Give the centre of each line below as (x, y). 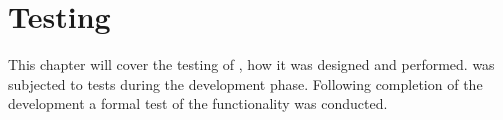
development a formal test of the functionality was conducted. (198, 103)
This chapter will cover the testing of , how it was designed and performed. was (251, 64)
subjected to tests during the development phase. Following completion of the (245, 83)
